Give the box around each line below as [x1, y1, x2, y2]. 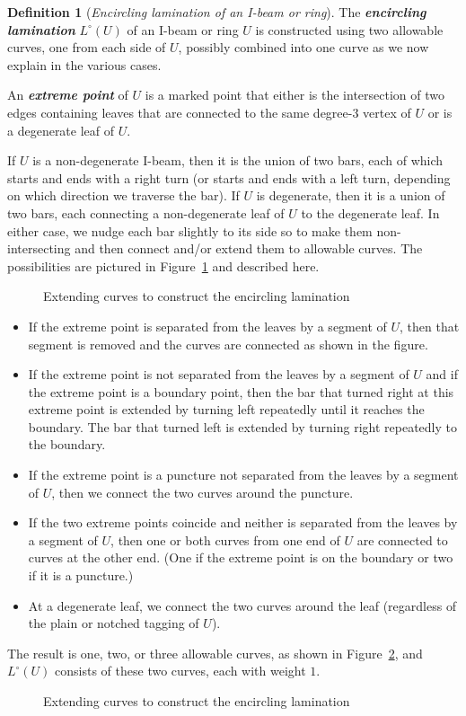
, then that [400, 316, 460, 335]
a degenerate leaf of [7, 120, 115, 139]
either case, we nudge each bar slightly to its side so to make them [7, 221, 373, 240]
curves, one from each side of [7, 38, 166, 57]
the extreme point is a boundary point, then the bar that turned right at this [28, 382, 454, 401]
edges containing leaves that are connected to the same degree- [7, 102, 353, 121]
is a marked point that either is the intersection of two [145, 85, 444, 104]
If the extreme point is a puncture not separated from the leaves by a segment [28, 465, 459, 484]
